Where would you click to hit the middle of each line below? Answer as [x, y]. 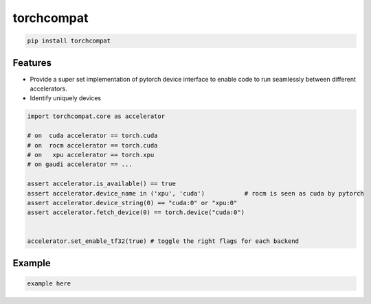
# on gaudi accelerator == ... [80, 164]
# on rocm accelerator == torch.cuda [92, 145]
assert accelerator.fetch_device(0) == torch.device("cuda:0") [136, 212]
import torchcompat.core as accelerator [96, 116]
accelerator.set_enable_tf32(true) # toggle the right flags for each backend [163, 241]
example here [49, 284]
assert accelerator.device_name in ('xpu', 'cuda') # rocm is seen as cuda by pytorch [195, 193]
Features [32, 63]
